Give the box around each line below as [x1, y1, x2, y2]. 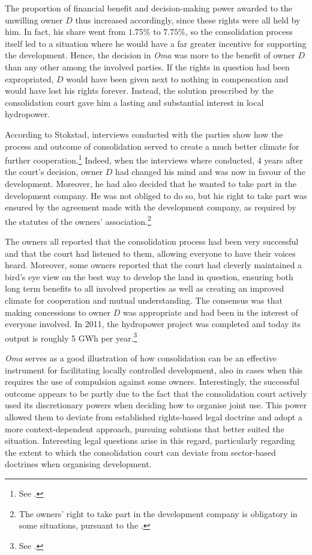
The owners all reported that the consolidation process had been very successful [5, 235, 299, 247]
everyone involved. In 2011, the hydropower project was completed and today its [5, 317, 301, 330]
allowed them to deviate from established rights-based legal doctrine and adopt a [5, 410, 302, 423]
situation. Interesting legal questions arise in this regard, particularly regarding [5, 434, 295, 447]
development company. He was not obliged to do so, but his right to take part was [5, 189, 307, 201]
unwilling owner [5, 13, 63, 26]
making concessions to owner [5, 305, 111, 318]
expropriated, [5, 72, 54, 85]
